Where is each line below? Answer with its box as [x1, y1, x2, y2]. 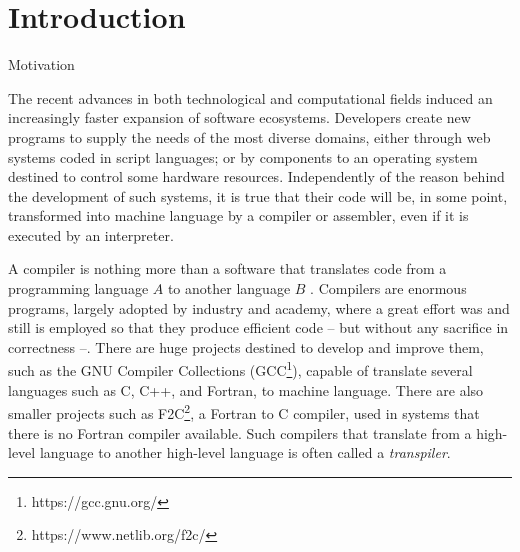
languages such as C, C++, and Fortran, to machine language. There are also [8, 379, 484, 400]
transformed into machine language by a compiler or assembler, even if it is [8, 205, 469, 226]
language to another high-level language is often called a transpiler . [39, 442, 451, 463]
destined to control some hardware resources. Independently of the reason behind [8, 166, 505, 187]
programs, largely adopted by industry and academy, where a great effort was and [8, 297, 510, 318]
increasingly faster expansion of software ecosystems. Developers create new [8, 107, 471, 128]
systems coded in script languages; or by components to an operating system [8, 146, 478, 167]
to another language [167, 278, 291, 299]
